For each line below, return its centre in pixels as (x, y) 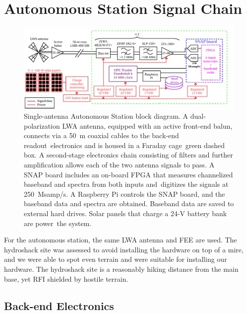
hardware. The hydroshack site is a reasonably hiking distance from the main (121, 269)
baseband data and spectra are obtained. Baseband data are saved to (129, 203)
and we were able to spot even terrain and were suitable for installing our (116, 259)
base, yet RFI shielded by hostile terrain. (66, 278)
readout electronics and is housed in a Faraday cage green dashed (124, 145)
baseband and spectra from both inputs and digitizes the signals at (126, 184)
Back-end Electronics (59, 305)
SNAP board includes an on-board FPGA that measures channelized (128, 174)
